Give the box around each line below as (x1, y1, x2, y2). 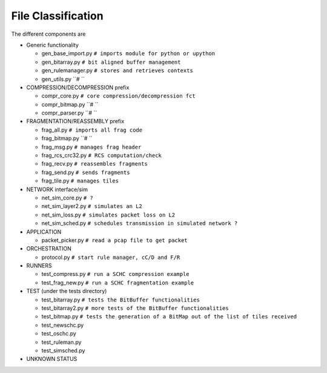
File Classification (11, 9, 104, 22)
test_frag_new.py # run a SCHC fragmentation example (41, 279, 194, 286)
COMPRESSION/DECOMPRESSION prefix (26, 84, 130, 91)
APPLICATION (26, 228, 62, 235)
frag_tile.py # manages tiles (41, 177, 119, 184)
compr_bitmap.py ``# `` (41, 101, 99, 108)
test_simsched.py (41, 347, 85, 354)
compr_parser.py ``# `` (41, 109, 97, 116)
